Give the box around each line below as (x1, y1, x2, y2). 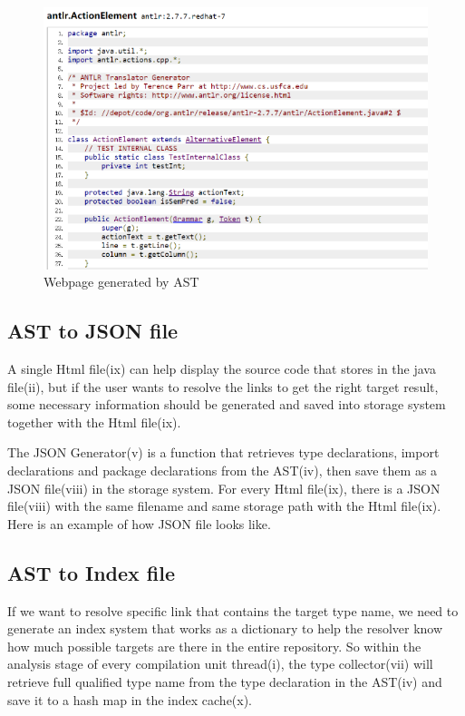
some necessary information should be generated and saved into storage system (7, 395, 446, 414)
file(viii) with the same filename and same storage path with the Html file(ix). (7, 496, 441, 515)
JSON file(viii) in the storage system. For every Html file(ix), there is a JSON (7, 478, 441, 497)
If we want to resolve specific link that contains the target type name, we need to (7, 601, 459, 620)
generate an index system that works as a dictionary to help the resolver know (7, 619, 443, 638)
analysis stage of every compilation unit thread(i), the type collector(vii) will (7, 654, 433, 673)
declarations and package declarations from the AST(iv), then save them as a (7, 460, 438, 479)
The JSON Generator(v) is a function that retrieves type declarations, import (7, 443, 440, 462)
